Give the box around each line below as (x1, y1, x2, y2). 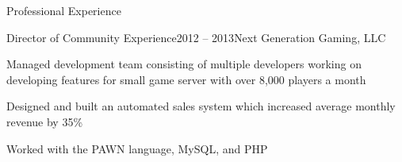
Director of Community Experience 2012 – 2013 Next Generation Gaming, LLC (6, 29, 386, 45)
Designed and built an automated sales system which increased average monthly (6, 98, 396, 114)
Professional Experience (6, 2, 121, 18)
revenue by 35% (6, 113, 83, 129)
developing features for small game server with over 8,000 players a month (6, 71, 366, 87)
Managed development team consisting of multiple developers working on (6, 56, 362, 72)
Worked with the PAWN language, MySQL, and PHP (6, 140, 268, 156)
